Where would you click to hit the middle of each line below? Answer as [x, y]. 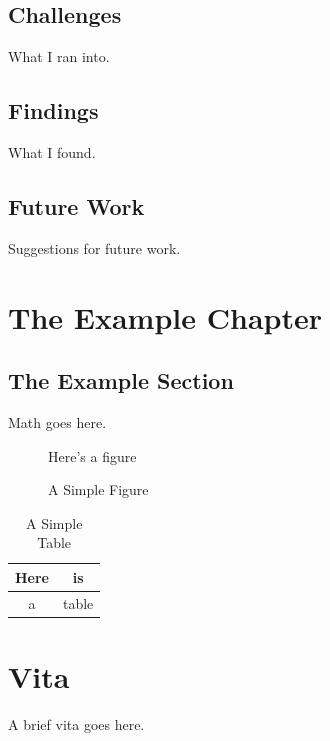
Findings [53, 110]
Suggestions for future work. [94, 247]
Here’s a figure [92, 455]
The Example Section [121, 380]
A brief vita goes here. [76, 724]
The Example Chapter [165, 316]
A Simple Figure [98, 489]
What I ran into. [59, 56]
